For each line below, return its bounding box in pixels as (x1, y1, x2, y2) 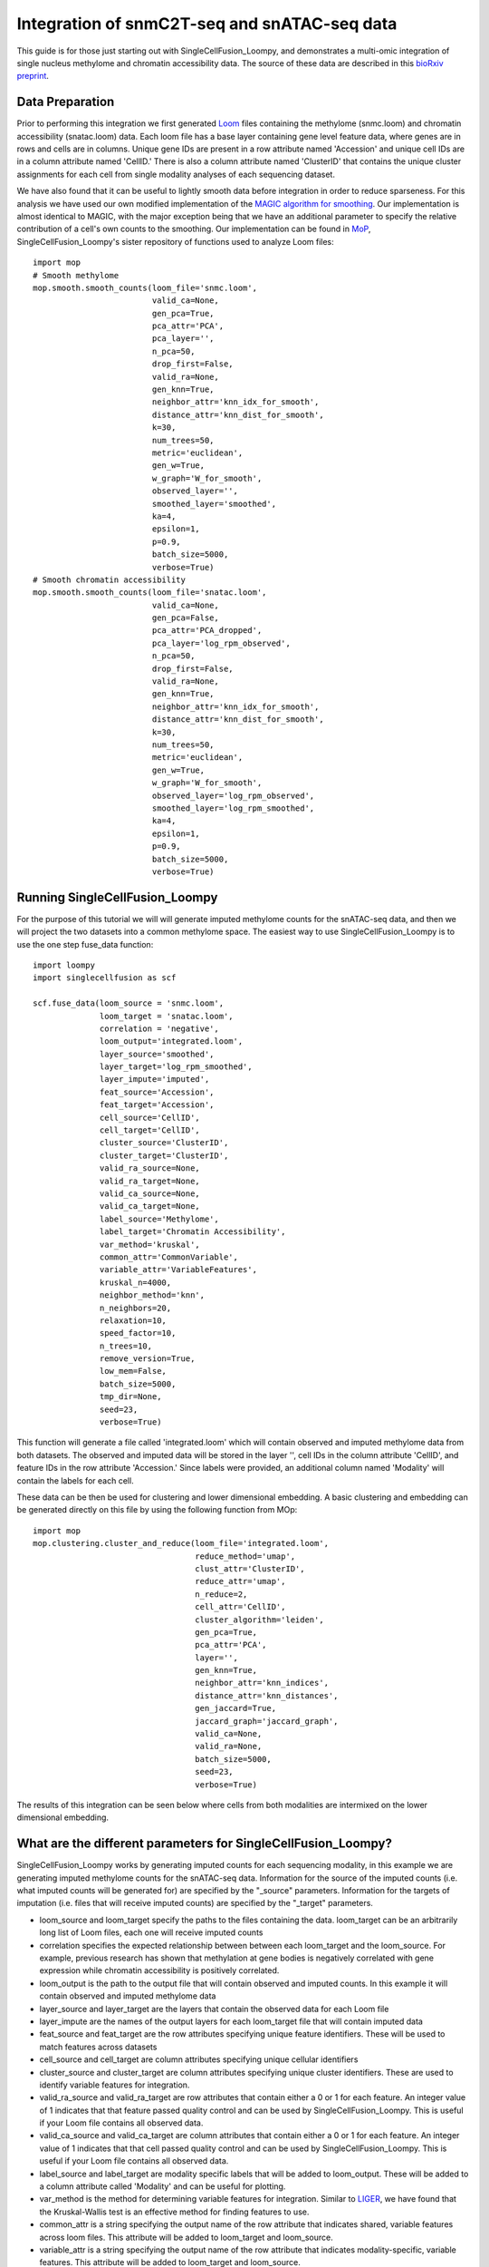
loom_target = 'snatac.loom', (100, 1011, 235, 1021)
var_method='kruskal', (100, 1239, 201, 1250)
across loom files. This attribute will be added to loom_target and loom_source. (39, 2232, 334, 2243)
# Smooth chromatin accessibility (33, 574, 186, 585)
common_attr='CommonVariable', (100, 1251, 239, 1262)
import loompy (33, 959, 95, 970)
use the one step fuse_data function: (16, 939, 154, 949)
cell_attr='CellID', (195, 1601, 286, 1612)
